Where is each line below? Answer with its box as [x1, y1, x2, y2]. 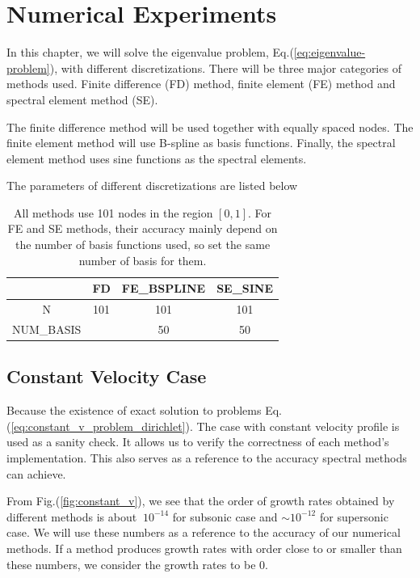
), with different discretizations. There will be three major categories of [49, 59, 401, 76]
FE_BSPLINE [121, 280, 206, 297]
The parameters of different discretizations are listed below [6, 177, 298, 194]
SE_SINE [216, 280, 274, 297]
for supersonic [319, 508, 388, 525]
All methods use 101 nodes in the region [14, 204, 213, 221]
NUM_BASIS [12, 320, 82, 337]
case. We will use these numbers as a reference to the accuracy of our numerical [6, 524, 401, 541]
